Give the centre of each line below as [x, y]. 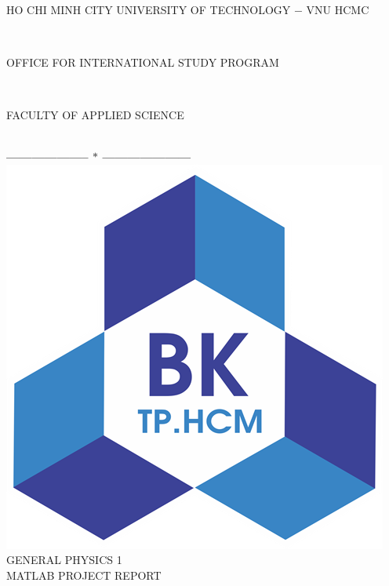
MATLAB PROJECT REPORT [84, 575]
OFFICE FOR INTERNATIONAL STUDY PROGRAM [143, 62]
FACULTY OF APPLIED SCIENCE [95, 114]
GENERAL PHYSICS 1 [64, 560]
